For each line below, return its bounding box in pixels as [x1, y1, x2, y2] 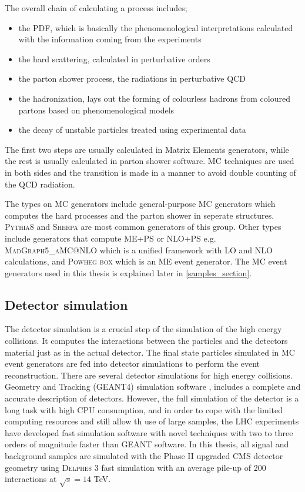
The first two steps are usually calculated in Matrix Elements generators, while [5, 143, 289, 155]
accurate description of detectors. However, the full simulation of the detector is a [5, 392, 299, 404]
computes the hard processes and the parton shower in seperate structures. [5, 209, 274, 221]
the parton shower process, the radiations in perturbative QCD [18, 72, 246, 85]
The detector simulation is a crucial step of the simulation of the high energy [5, 323, 282, 335]
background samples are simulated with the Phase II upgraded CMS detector [5, 450, 283, 462]
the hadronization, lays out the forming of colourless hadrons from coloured [18, 92, 290, 104]
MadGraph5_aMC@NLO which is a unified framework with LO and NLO [5, 243, 273, 256]
